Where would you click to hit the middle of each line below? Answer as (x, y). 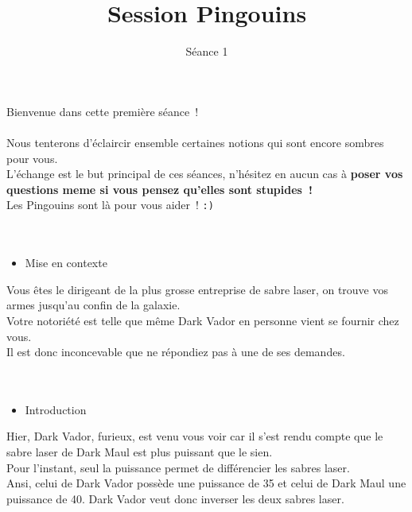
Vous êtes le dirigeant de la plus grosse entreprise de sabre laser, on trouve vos (198, 289)
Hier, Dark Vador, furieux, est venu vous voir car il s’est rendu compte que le (195, 436)
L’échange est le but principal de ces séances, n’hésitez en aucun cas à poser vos (205, 174)
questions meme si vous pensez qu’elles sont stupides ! (159, 189)
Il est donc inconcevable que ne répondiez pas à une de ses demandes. (176, 352)
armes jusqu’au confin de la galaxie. (93, 305)
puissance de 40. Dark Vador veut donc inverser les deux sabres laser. (175, 498)
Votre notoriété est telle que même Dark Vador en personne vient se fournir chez (203, 320)
